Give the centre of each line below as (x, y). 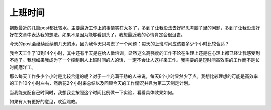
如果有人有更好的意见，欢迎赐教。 (44, 102)
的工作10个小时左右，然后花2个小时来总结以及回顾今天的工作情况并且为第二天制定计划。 (101, 83)
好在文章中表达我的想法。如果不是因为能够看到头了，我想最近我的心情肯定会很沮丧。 (97, 34)
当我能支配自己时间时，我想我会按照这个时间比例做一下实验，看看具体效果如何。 (93, 92)
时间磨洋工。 (23, 67)
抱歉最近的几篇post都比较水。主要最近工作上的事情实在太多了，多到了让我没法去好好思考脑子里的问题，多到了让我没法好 (135, 28)
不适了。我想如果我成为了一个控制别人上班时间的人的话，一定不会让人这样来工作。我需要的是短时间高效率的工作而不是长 (134, 60)
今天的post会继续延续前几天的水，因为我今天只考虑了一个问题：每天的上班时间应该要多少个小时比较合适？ (119, 44)
